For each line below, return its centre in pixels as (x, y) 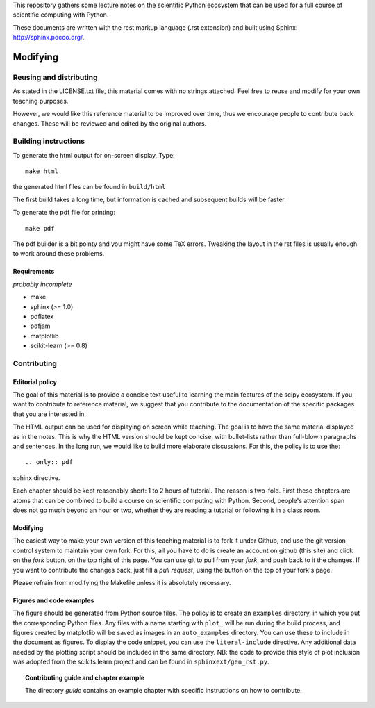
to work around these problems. (59, 254)
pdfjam (40, 326)
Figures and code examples (53, 600)
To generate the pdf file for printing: (64, 213)
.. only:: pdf (49, 462)
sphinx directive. (36, 478)
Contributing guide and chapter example (85, 677)
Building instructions (49, 141)
